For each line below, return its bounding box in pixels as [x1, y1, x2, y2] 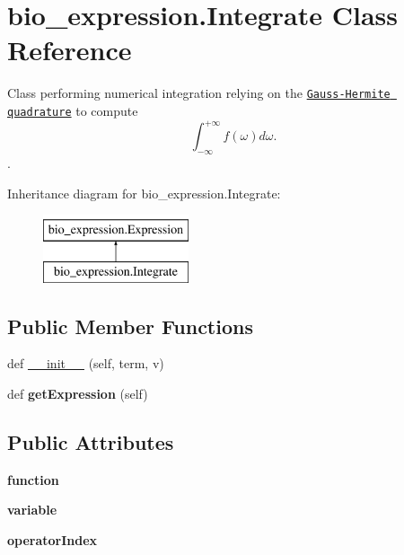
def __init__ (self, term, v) [7, 354, 164, 373]
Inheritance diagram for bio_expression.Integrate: [7, 183, 281, 202]
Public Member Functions [7, 312, 253, 339]
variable [7, 500, 57, 519]
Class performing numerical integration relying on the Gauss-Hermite [7, 84, 391, 102]
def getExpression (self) [7, 384, 148, 403]
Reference [7, 31, 132, 68]
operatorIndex [7, 531, 98, 550]
